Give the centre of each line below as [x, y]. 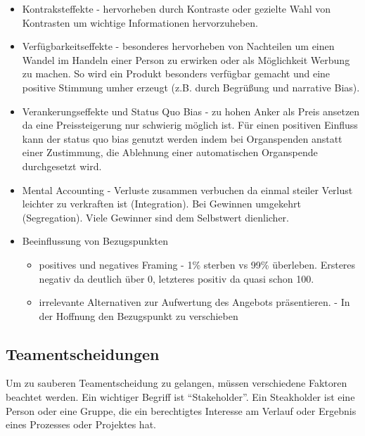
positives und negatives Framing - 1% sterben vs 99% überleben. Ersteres [197, 264]
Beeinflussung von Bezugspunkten [95, 241]
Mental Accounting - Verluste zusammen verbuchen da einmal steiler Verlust [187, 190]
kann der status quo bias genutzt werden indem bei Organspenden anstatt [182, 138]
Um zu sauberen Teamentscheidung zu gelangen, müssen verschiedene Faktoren [177, 383]
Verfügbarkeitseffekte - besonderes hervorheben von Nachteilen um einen [178, 46]
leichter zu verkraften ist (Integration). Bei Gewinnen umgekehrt [161, 204]
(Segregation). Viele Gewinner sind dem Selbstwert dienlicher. [155, 217]
